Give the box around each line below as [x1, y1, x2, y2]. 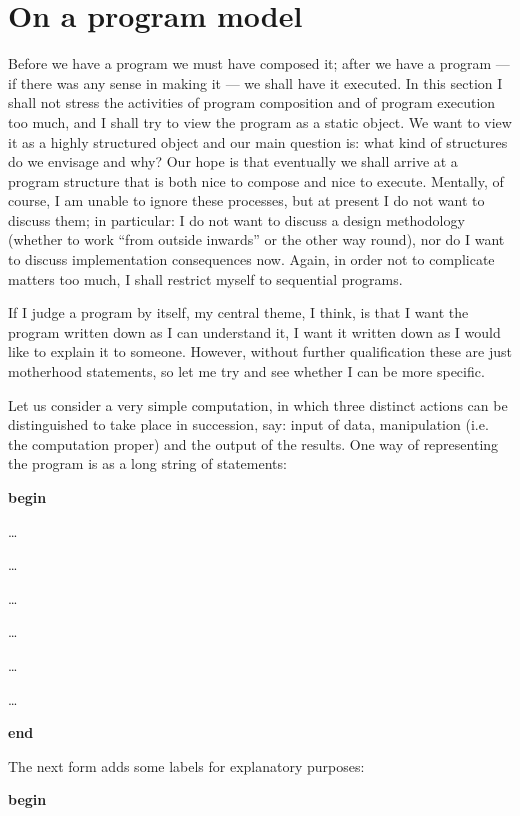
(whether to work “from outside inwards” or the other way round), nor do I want [8, 229, 505, 250]
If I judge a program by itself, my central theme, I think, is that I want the [8, 302, 469, 323]
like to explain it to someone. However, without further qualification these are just [8, 341, 512, 362]
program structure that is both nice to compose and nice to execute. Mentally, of [8, 170, 504, 191]
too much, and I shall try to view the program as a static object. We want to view [8, 111, 512, 132]
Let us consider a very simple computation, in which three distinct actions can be [8, 394, 508, 415]
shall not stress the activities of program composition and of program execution [8, 92, 496, 113]
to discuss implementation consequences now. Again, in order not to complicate [8, 249, 495, 270]
